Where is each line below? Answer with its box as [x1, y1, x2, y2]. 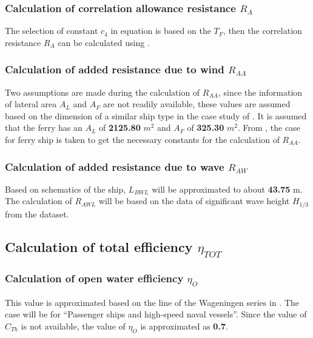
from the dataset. [5, 207, 69, 220]
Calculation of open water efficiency [5, 270, 184, 285]
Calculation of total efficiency [5, 237, 193, 256]
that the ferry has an [5, 121, 82, 134]
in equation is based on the [110, 24, 211, 37]
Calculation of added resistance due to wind [5, 62, 224, 77]
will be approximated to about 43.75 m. [152, 182, 303, 195]
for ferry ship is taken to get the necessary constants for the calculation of [5, 133, 280, 145]
